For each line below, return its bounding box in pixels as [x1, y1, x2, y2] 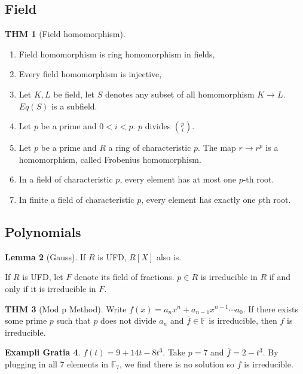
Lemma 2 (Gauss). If [5, 250, 86, 263]
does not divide [100, 314, 157, 327]
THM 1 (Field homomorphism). [5, 28, 126, 40]
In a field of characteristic [19, 173, 113, 186]
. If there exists [243, 302, 299, 315]
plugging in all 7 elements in [5, 357, 109, 370]
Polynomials [5, 222, 81, 241]
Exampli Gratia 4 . [5, 346, 81, 358]
